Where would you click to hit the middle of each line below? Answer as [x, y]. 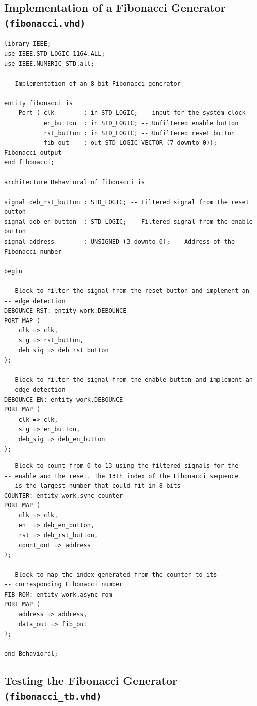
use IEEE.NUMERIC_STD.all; [49, 64]
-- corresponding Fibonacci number [64, 585]
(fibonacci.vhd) [45, 23]
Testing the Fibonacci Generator [91, 681]
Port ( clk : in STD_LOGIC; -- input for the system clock [132, 113]
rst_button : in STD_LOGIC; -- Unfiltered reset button [139, 133]
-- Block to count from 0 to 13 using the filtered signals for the [121, 466]
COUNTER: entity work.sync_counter [64, 495]
